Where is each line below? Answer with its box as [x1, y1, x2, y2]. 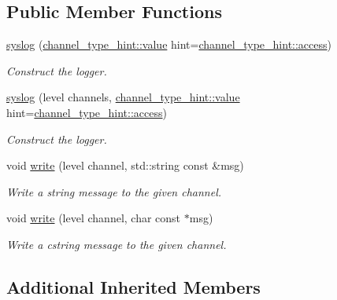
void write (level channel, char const [6, 210, 181, 226]
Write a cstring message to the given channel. [6, 236, 227, 252]
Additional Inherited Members [6, 274, 261, 298]
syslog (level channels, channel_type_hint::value [6, 89, 240, 105]
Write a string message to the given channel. [6, 183, 222, 199]
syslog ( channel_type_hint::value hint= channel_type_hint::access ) [6, 36, 331, 53]
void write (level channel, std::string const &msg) [6, 157, 244, 174]
